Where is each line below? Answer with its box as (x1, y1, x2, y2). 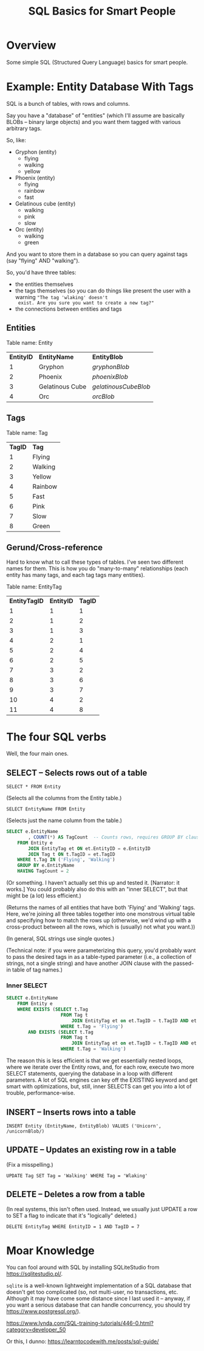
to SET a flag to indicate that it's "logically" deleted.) (6, 1212, 137, 1219)
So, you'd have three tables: (6, 269, 76, 276)
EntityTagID (9, 597, 44, 606)
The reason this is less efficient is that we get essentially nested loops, (6, 1057, 183, 1065)
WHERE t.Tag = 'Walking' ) (60, 1046, 126, 1052)
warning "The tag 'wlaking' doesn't (15, 293, 108, 300)
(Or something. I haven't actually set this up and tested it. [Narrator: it (6, 879, 180, 886)
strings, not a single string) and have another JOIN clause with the (6, 959, 172, 967)
